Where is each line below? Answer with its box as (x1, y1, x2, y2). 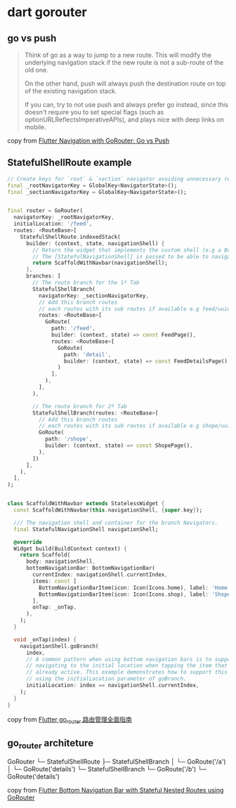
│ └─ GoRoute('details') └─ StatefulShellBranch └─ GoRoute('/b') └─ (7, 765, 207, 774)
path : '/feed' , (51, 325, 96, 332)
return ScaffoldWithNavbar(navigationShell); (32, 259, 169, 267)
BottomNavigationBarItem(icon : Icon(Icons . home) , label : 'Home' (38, 584, 231, 591)
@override (13, 538, 42, 545)
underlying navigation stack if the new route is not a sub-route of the (24, 58, 224, 67)
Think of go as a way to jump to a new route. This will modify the (24, 51, 212, 59)
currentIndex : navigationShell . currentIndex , (32, 571, 169, 578)
